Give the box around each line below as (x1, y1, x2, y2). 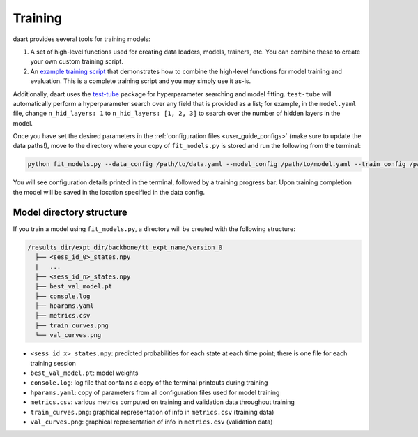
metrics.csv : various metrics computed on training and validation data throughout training (30, 398, 295, 406)
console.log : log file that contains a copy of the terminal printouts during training (30, 378, 268, 387)
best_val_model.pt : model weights (30, 369, 139, 377)
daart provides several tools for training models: (13, 35, 150, 43)
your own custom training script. (30, 57, 123, 66)
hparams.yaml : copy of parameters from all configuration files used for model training (30, 388, 280, 397)
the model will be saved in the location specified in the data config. (13, 188, 206, 196)
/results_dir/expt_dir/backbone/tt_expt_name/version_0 (27, 243, 223, 251)
